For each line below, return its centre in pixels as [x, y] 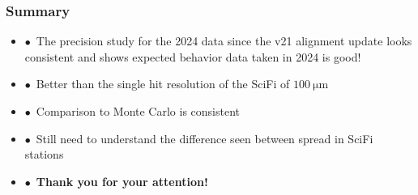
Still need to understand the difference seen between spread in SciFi [205, 138]
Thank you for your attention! [122, 181]
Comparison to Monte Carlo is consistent [138, 111]
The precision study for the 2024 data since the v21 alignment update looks [224, 41]
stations [44, 154]
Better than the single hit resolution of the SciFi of [163, 84]
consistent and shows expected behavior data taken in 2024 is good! [193, 56]
